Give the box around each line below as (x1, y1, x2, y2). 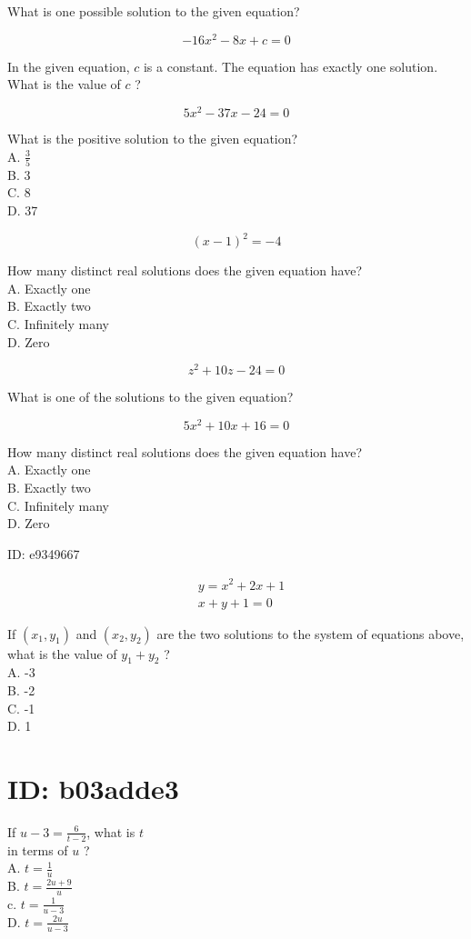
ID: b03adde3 (7, 769, 179, 806)
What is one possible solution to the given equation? (7, 2, 300, 20)
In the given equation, (7, 56, 130, 75)
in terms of (7, 840, 68, 859)
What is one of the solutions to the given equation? (7, 387, 294, 406)
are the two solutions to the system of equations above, (156, 624, 465, 643)
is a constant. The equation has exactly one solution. (143, 56, 438, 75)
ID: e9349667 (7, 544, 80, 563)
